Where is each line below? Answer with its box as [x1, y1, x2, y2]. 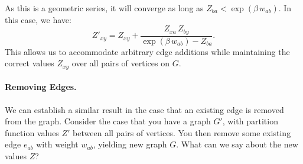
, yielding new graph [93, 138, 167, 150]
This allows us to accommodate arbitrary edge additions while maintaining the [5, 45, 290, 57]
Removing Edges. [5, 81, 77, 93]
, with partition [222, 115, 278, 127]
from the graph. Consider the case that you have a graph [5, 115, 211, 127]
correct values [5, 57, 54, 69]
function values [5, 126, 59, 139]
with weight [36, 138, 79, 150]
